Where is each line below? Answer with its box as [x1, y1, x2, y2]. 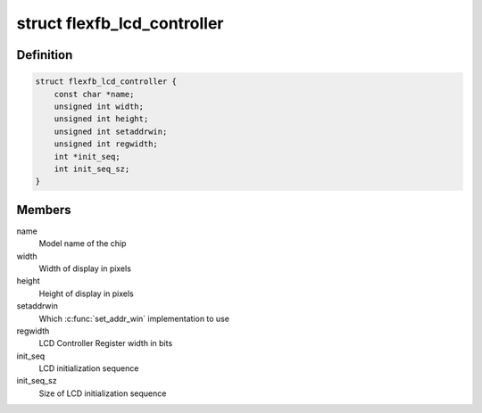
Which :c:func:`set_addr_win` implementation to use [38, 313, 229, 324]
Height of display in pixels [38, 288, 134, 299]
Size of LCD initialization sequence [38, 388, 167, 399]
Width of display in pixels [38, 263, 131, 274]
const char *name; [54, 89, 135, 99]
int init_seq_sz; [54, 163, 130, 174]
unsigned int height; [54, 114, 149, 124]
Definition [16, 47, 73, 62]
